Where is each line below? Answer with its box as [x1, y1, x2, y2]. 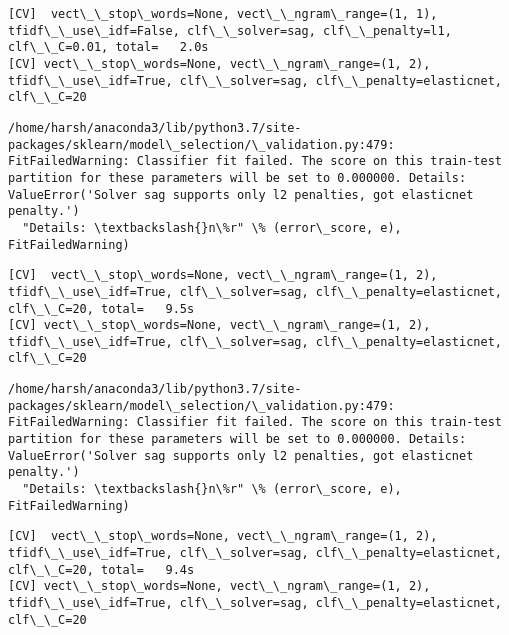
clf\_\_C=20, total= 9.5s [8, 301, 195, 316]
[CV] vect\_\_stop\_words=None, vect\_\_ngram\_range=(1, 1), [8, 7, 438, 21]
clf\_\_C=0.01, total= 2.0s [8, 40, 209, 55]
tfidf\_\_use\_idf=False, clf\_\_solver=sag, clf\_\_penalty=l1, [8, 23, 452, 38]
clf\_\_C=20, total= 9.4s [8, 562, 195, 577]
